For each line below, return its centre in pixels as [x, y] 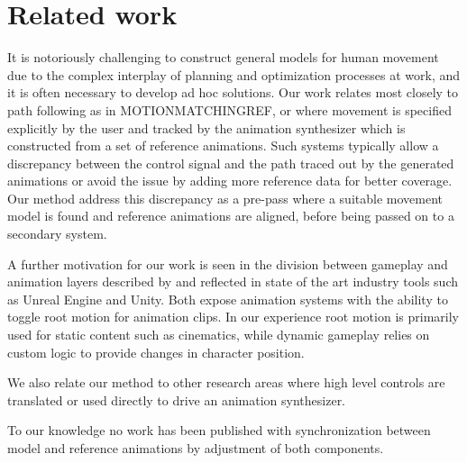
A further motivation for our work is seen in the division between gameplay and [228, 263]
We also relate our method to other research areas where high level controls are [226, 382]
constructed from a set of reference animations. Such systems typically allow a [223, 145]
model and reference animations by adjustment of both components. [196, 448]
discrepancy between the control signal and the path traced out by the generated [231, 163]
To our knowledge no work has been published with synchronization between [219, 430]
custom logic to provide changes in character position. [156, 352]
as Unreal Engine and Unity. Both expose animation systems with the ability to [228, 299]
